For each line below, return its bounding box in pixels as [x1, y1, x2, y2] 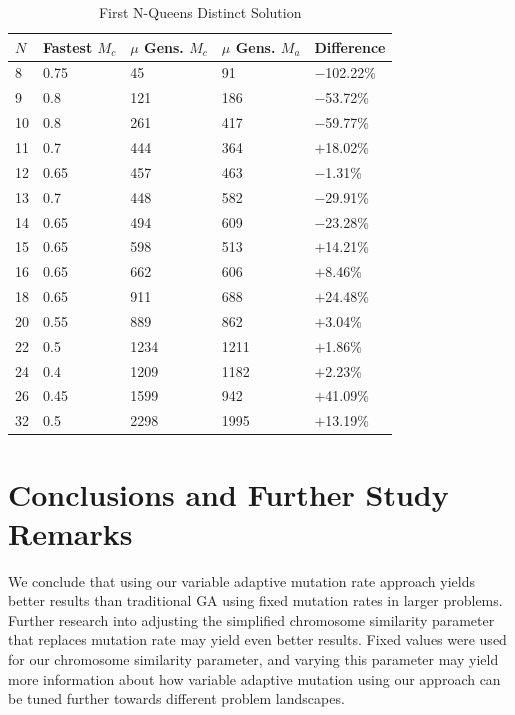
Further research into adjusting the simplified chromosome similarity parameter [8, 609, 495, 630]
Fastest [43, 36, 93, 57]
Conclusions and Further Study [8, 473, 449, 514]
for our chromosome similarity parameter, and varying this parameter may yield [8, 649, 499, 670]
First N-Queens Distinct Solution [98, 2, 302, 22]
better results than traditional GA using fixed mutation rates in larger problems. [8, 590, 503, 611]
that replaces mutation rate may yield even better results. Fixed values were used [8, 629, 507, 650]
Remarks [8, 512, 133, 553]
